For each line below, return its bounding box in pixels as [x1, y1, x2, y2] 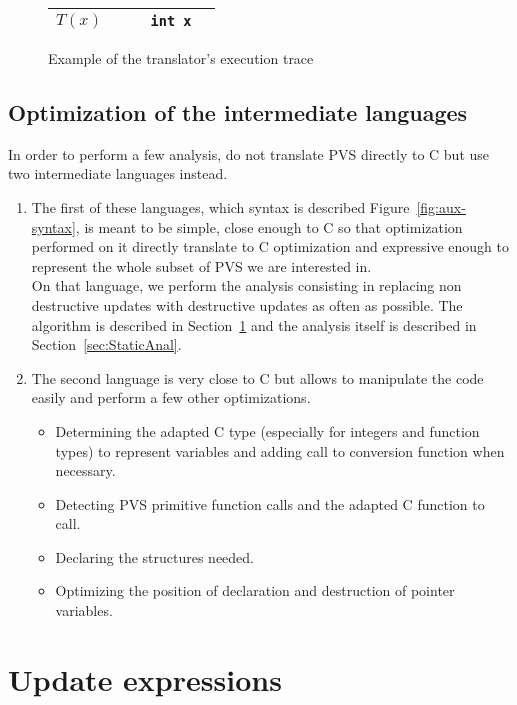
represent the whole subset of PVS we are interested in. [31, 255, 372, 276]
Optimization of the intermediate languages [8, 96, 468, 127]
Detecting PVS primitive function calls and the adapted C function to [55, 493, 485, 514]
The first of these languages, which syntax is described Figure [31, 196, 410, 217]
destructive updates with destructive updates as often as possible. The [31, 294, 463, 315]
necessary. [55, 460, 116, 481]
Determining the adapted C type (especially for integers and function [55, 420, 480, 441]
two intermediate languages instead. [8, 163, 228, 184]
